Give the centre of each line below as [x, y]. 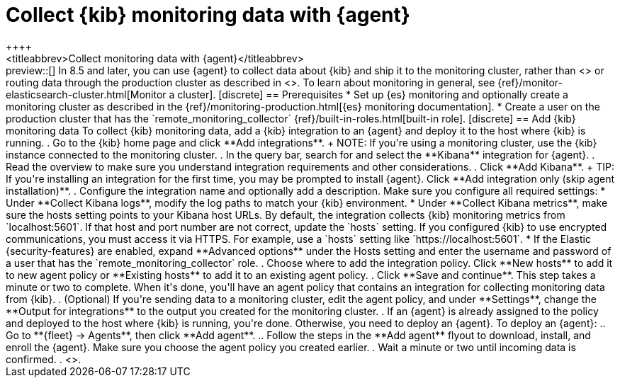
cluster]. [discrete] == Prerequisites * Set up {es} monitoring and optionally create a [373, 94]
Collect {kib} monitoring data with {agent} [208, 15]
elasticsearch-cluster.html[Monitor [86, 94]
